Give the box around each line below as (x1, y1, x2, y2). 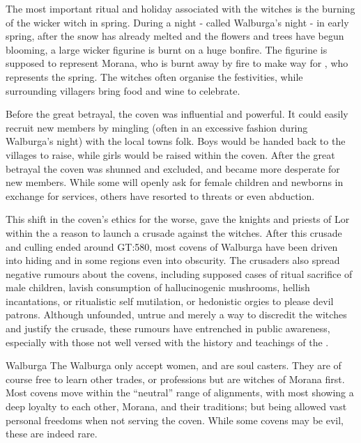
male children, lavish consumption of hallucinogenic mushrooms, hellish (6, 280, 310, 295)
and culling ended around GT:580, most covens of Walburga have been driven (6, 239, 338, 254)
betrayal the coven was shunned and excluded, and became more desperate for (6, 161, 340, 176)
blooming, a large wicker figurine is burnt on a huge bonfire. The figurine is (6, 42, 328, 56)
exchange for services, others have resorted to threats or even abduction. (6, 188, 315, 203)
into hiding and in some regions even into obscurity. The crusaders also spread (6, 253, 340, 267)
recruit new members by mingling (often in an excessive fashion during (6, 120, 308, 134)
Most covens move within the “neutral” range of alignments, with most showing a (6, 385, 354, 400)
